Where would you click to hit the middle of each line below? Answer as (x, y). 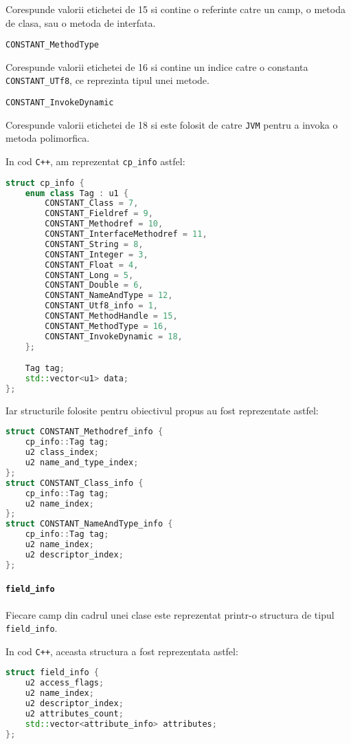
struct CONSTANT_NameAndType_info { (89, 524)
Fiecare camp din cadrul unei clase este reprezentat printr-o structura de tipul (170, 614)
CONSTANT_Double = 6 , (94, 285)
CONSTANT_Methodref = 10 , (104, 224)
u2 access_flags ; (65, 683)
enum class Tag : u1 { (77, 193)
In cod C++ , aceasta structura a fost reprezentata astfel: (122, 651)
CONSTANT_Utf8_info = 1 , (101, 306)
